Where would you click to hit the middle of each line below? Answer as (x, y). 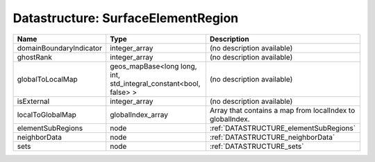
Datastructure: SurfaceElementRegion (126, 18)
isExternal (33, 101)
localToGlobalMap (47, 114)
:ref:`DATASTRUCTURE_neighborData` (272, 137)
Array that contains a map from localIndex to (282, 110)
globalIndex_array (139, 114)
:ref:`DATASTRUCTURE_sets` (257, 146)
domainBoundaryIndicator (59, 48)
